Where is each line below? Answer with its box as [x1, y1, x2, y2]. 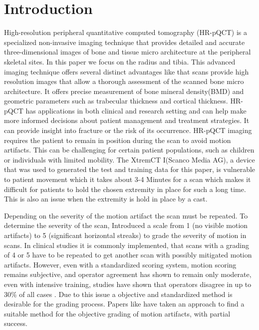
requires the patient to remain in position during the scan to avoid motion [4, 134, 231, 145]
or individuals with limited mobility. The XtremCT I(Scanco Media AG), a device [4, 154, 255, 164]
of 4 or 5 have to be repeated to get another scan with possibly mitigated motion [4, 249, 252, 260]
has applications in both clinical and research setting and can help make [25, 105, 247, 115]
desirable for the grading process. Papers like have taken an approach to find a [4, 298, 245, 309]
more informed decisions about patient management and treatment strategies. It [4, 115, 250, 125]
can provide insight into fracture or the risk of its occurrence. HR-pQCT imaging [4, 125, 252, 135]
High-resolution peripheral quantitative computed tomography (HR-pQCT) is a [4, 27, 248, 37]
